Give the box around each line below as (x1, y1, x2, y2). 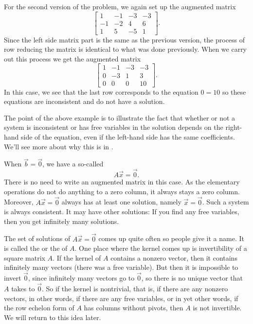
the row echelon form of (4, 303, 74, 313)
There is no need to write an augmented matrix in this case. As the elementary (4, 177, 240, 187)
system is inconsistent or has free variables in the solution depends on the (4, 122, 223, 132)
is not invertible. (193, 303, 242, 313)
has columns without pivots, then (84, 303, 183, 313)
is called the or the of (4, 243, 68, 253)
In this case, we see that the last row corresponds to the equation (4, 86, 199, 97)
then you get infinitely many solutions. (4, 216, 119, 226)
